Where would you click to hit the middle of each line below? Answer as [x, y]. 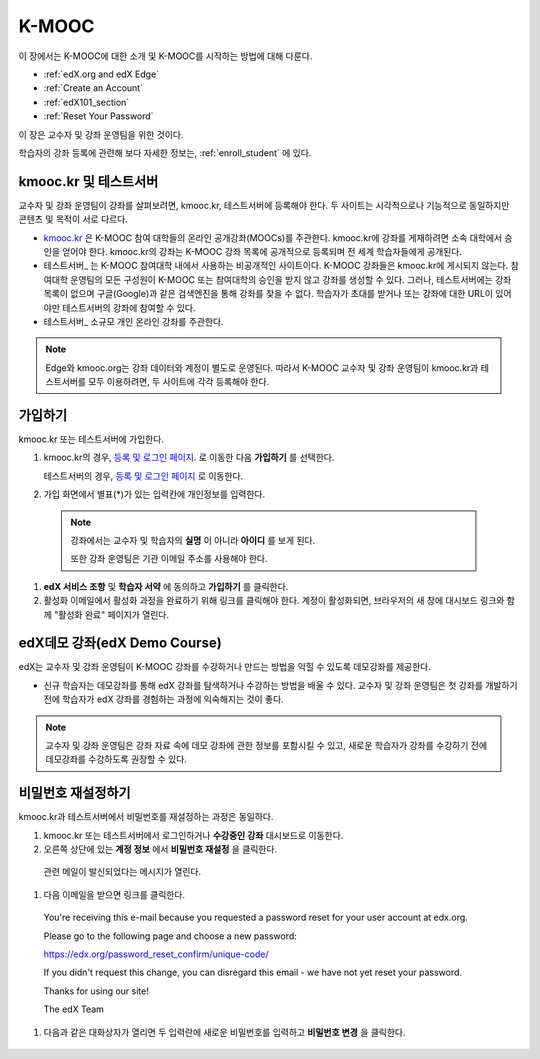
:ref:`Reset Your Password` [98, 116]
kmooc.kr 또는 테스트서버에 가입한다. [91, 439]
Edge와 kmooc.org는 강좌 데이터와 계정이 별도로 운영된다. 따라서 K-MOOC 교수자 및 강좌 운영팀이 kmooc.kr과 [262, 367]
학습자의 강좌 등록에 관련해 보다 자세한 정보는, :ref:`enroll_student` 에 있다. [165, 152]
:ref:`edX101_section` [86, 102]
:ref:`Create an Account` [93, 88]
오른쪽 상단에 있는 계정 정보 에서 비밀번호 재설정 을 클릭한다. [160, 849]
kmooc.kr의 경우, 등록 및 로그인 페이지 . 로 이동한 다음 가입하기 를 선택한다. [189, 457]
